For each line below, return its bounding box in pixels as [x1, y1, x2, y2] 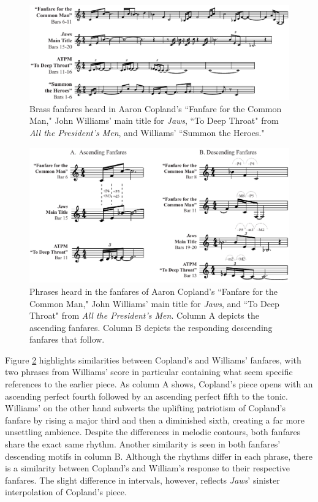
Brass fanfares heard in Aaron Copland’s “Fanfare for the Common [29, 102, 282, 115]
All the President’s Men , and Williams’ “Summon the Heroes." [29, 126, 265, 139]
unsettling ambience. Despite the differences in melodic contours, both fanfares [5, 425, 301, 438]
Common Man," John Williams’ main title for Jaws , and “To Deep [29, 297, 279, 310]
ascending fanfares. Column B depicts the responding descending [29, 321, 273, 333]
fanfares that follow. [29, 333, 105, 346]
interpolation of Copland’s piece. [5, 485, 127, 498]
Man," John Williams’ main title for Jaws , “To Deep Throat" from [29, 114, 279, 127]
